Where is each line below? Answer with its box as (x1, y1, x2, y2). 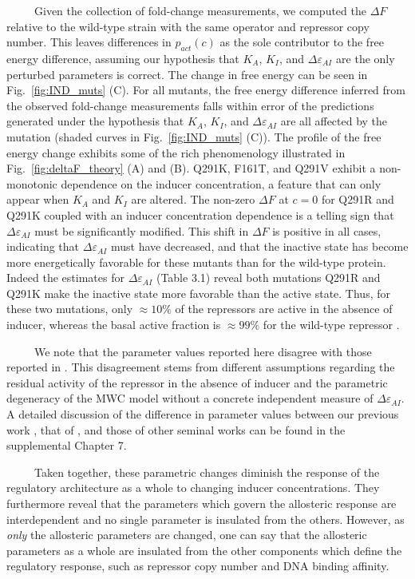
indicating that (6, 238, 80, 255)
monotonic (6, 175, 57, 192)
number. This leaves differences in (6, 34, 172, 50)
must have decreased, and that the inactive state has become (111, 238, 409, 255)
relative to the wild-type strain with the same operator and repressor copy (6, 18, 370, 34)
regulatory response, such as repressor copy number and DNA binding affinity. (6, 557, 389, 574)
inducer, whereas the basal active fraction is (6, 316, 221, 333)
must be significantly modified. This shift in (34, 222, 249, 239)
